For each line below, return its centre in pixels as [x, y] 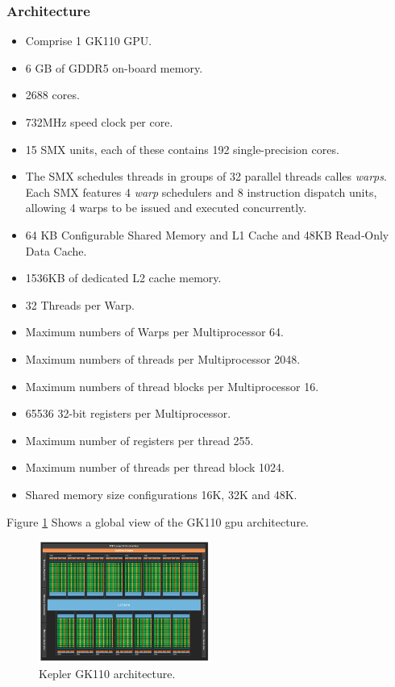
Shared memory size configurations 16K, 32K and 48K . [161, 494]
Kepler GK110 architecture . [107, 674]
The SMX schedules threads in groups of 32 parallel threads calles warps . [206, 176]
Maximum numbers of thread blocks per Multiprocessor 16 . [172, 386]
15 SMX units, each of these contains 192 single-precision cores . [182, 149]
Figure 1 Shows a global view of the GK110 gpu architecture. [158, 521]
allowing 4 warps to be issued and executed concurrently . [166, 208]
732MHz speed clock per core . [99, 122]
